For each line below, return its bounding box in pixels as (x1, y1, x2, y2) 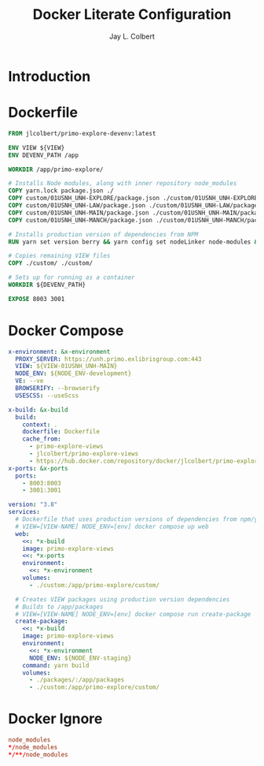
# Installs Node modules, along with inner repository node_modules (8, 180, 237, 188)
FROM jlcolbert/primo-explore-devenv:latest (8, 129, 156, 137)
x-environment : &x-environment (8, 348, 111, 355)
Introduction (8, 67, 91, 85)
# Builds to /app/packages (15, 603, 104, 611)
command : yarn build (22, 661, 90, 669)
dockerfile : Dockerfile (22, 428, 101, 436)
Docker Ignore (8, 710, 103, 728)
